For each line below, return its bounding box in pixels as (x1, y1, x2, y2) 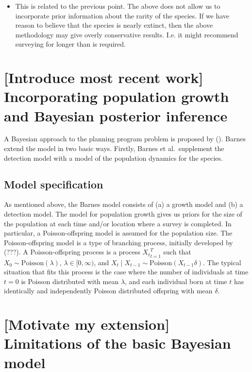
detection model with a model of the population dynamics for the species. (4, 152, 223, 163)
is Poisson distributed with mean (21, 276, 119, 286)
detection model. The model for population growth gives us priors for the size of (4, 209, 242, 219)
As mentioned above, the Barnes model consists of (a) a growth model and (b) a (4, 199, 243, 209)
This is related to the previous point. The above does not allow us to (15, 1, 220, 11)
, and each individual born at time (125, 276, 227, 286)
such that (163, 247, 191, 257)
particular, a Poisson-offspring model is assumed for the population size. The (4, 228, 233, 238)
